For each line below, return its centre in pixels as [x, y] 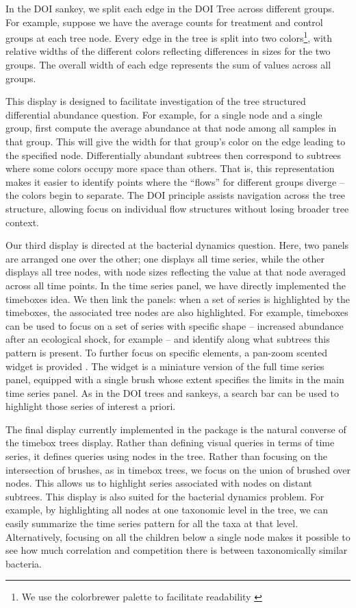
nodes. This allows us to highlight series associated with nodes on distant [159, 483]
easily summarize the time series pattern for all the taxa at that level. [152, 523]
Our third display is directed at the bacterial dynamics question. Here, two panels [177, 245]
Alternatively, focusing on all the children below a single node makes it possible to [178, 536]
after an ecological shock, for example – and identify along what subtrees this [168, 339]
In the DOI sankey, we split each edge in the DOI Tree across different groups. [170, 8]
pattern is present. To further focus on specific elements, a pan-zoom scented [166, 352]
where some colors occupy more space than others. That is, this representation [170, 168]
